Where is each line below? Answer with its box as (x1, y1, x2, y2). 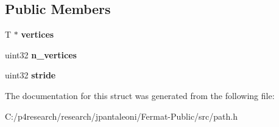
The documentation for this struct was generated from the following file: (5, 89, 275, 101)
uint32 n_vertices (5, 48, 77, 61)
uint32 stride (5, 69, 56, 81)
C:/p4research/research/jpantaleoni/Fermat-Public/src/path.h (5, 109, 238, 122)
